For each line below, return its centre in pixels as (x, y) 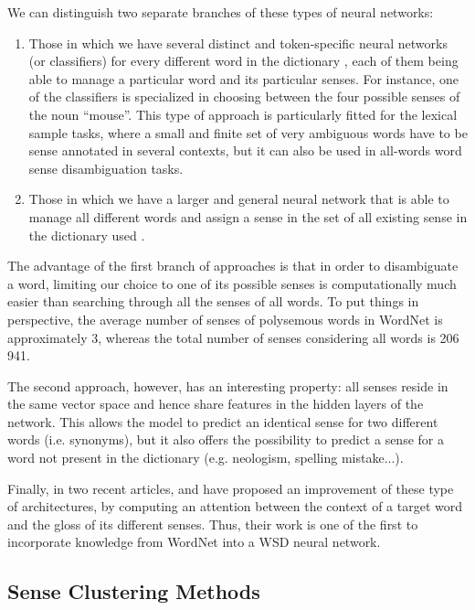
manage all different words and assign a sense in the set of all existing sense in (248, 216)
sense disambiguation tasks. (106, 168)
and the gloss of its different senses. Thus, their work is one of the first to (213, 524)
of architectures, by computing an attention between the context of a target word (235, 506)
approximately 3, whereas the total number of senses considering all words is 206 (233, 337)
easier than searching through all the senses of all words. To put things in (213, 301)
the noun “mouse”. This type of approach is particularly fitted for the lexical (243, 114)
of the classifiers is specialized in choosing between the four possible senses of (244, 96)
